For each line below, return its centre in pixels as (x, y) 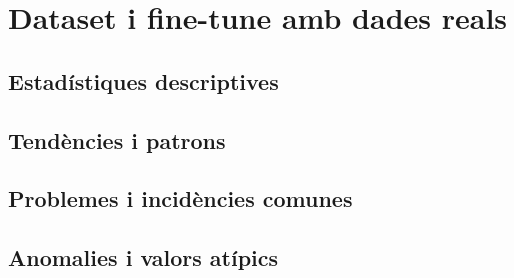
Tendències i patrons (117, 139)
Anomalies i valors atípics (143, 257)
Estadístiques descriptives (143, 80)
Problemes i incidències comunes (180, 198)
